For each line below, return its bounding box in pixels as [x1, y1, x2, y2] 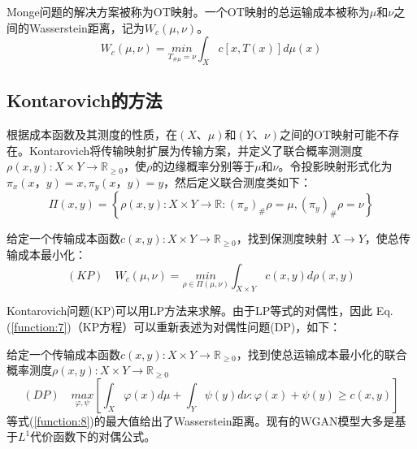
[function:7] [11, 318, 67, 335]
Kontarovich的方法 [7, 88, 163, 113]
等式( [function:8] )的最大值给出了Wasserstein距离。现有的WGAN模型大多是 [7, 412, 395, 429]
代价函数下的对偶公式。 [30, 428, 156, 445]
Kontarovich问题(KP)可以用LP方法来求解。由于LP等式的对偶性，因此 [7, 302, 373, 319]
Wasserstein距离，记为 [28, 19, 145, 36]
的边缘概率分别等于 [152, 158, 255, 175]
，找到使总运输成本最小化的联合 [236, 345, 407, 362]
